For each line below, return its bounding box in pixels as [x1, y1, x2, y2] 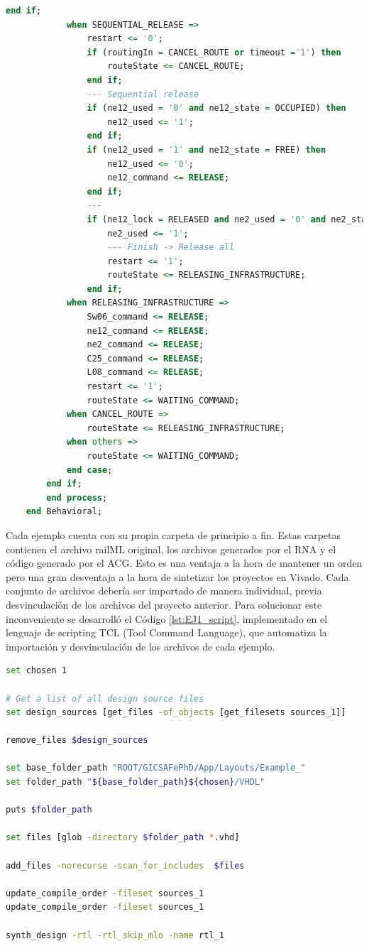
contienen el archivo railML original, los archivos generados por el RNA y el [6, 541, 336, 556]
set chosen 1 [6, 665, 67, 676]
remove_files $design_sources [6, 735, 148, 746]
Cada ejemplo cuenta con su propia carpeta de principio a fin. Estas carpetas [6, 527, 341, 542]
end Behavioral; [26, 506, 103, 517]
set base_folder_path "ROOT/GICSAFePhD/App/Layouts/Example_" [6, 763, 306, 773]
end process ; [46, 492, 108, 503]
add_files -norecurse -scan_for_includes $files [6, 860, 245, 871]
